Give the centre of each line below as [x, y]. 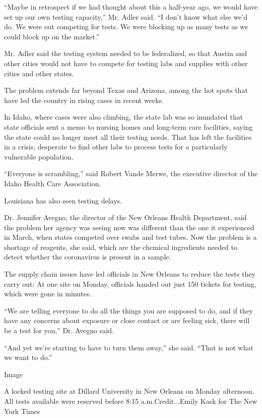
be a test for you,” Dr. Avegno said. [59, 330]
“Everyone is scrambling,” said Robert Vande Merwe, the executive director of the [131, 173]
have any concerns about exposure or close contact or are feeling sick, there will [127, 320]
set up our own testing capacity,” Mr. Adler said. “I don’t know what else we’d [126, 16]
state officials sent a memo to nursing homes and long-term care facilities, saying [128, 126]
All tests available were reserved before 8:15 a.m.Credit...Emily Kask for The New [131, 401]
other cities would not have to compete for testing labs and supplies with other [126, 63]
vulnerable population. [39, 156]
